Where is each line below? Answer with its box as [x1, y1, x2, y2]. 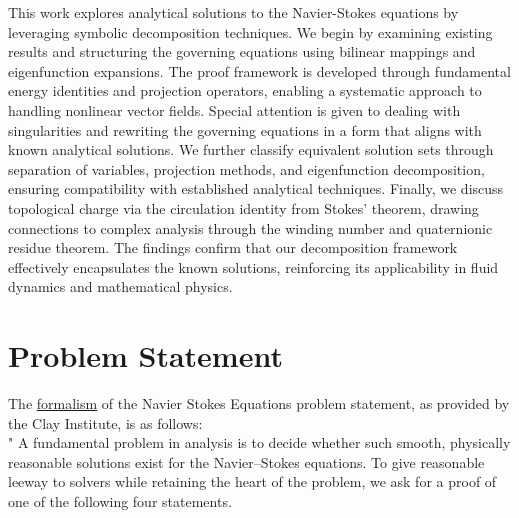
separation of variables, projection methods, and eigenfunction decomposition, [8, 158, 485, 179]
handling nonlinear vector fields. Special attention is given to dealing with [8, 99, 461, 120]
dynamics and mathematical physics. [8, 276, 233, 297]
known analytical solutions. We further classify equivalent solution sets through [8, 139, 494, 160]
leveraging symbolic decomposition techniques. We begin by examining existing [8, 21, 493, 42]
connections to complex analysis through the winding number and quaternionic [8, 217, 493, 238]
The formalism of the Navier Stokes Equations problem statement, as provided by [8, 393, 510, 414]
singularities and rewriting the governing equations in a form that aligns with [8, 119, 482, 140]
